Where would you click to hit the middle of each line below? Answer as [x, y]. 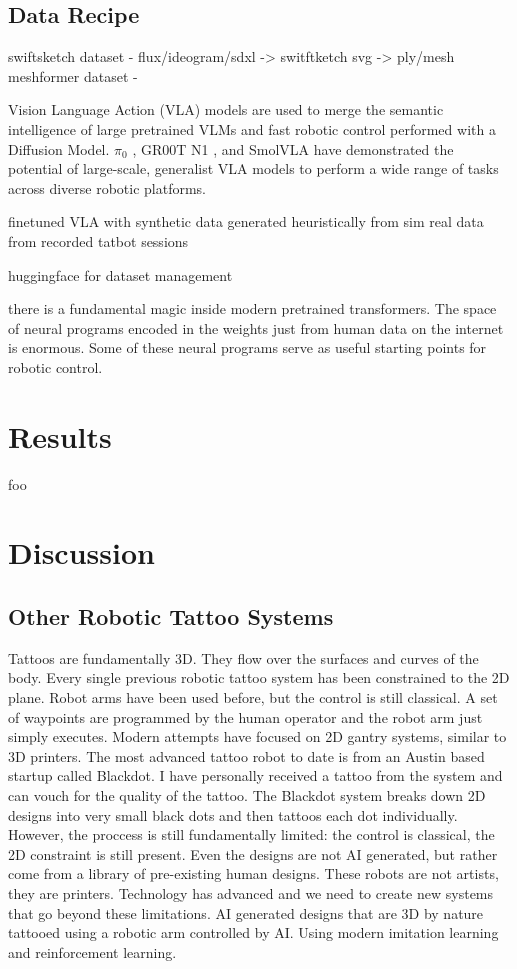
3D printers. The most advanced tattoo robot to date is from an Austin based [246, 755]
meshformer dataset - [73, 75]
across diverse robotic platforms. [107, 187]
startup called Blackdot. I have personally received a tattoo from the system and [255, 775]
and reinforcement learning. [92, 951]
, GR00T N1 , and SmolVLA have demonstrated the [293, 148]
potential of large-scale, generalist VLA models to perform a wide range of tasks [253, 168]
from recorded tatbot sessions [98, 240]
